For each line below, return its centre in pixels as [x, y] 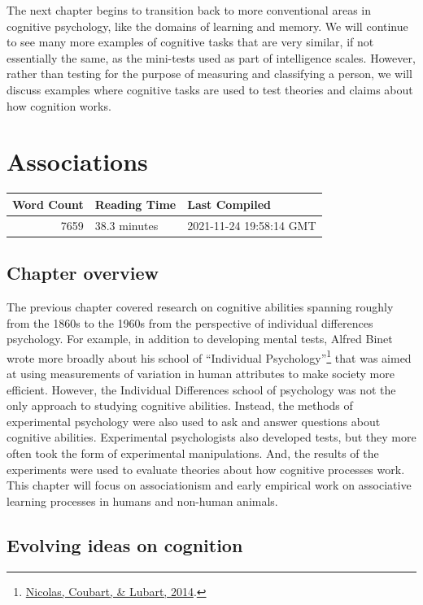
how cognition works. [59, 105]
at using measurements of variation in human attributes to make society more [201, 373]
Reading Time [135, 204]
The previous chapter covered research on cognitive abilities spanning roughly [200, 306]
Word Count [48, 204]
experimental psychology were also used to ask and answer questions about [194, 421]
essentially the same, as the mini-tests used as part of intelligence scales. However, [211, 57]
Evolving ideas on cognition [125, 544]
